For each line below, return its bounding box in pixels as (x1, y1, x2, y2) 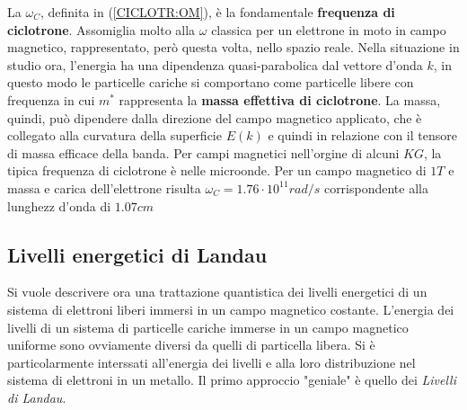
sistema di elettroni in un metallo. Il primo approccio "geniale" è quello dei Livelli (7, 370, 456, 389)
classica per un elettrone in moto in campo (211, 20, 446, 39)
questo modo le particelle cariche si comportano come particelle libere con (7, 73, 414, 92)
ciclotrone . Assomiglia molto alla (7, 20, 196, 39)
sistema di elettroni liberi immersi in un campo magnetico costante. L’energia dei (7, 299, 454, 318)
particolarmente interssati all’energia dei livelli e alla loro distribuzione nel (7, 352, 416, 371)
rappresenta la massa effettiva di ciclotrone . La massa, (119, 90, 441, 109)
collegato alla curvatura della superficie (7, 126, 222, 145)
